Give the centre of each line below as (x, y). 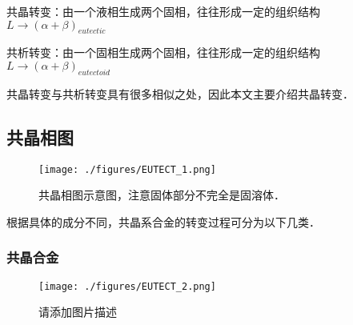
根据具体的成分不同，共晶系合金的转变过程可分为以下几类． (163, 221)
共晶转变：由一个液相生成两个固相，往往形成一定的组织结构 (163, 11)
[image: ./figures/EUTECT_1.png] (127, 169)
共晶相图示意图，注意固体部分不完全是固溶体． (162, 195)
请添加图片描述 (78, 312)
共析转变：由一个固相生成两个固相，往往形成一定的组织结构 (163, 52)
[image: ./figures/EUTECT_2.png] (127, 286)
